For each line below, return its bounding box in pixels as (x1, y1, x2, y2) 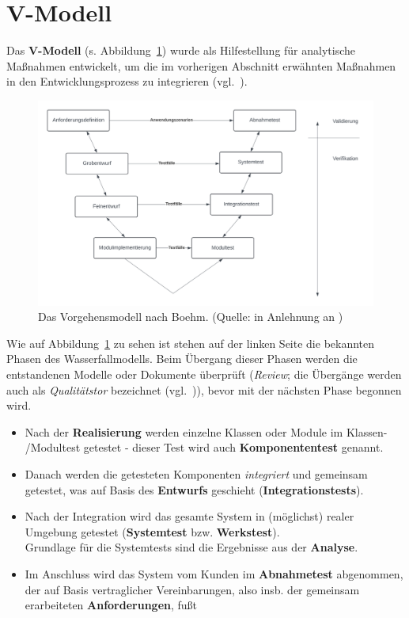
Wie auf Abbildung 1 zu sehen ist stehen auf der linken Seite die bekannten (6, 334, 375, 351)
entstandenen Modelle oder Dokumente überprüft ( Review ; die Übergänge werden (6, 366, 402, 383)
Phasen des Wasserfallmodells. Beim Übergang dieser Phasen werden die (6, 350, 358, 367)
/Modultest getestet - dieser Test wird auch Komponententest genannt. (25, 439, 384, 456)
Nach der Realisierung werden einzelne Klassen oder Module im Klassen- (25, 423, 388, 440)
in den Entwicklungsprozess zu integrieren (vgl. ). (6, 73, 248, 90)
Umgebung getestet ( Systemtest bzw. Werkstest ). (25, 523, 280, 540)
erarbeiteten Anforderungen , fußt (25, 597, 198, 613)
